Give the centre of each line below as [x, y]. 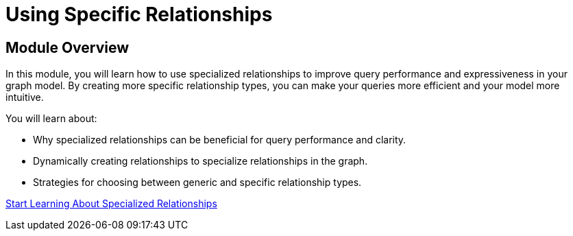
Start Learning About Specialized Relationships [111, 204]
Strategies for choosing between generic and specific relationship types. [197, 182]
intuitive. [25, 97]
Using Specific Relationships [139, 14]
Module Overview [68, 47]
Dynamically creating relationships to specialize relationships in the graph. [200, 161]
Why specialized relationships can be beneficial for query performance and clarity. [220, 140]
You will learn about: [51, 119]
